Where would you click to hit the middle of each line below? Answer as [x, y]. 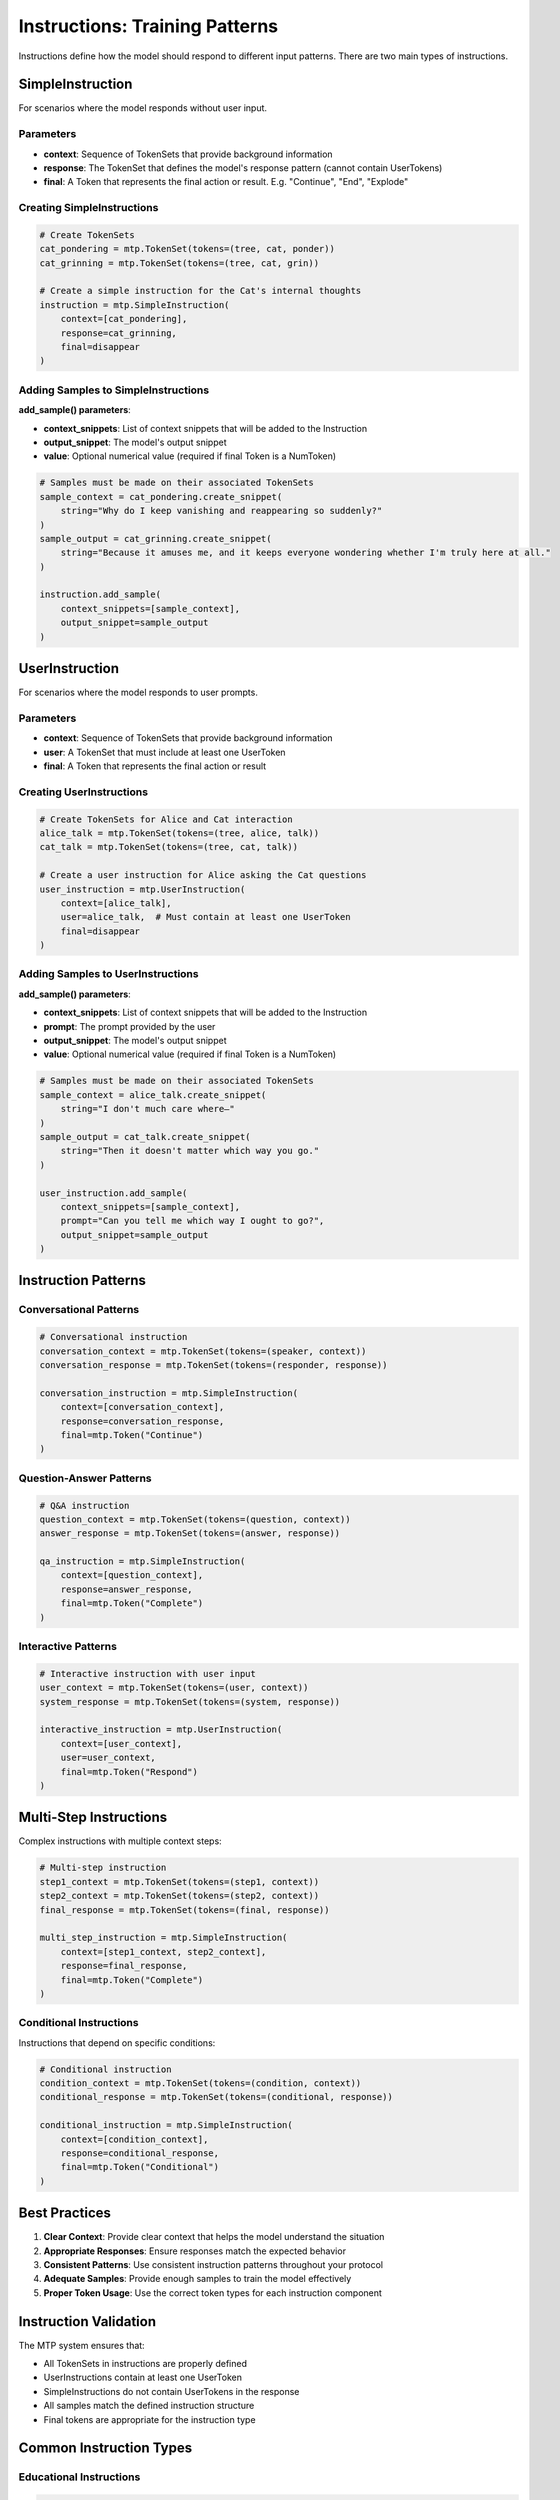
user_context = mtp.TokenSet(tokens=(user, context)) [174, 1688]
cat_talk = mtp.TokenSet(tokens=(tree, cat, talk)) [169, 847]
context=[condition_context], [134, 2139]
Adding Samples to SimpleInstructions [114, 390]
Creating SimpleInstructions [88, 208]
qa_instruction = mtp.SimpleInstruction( [142, 1561]
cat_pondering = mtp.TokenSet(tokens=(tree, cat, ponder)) [187, 249]
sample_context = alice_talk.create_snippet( [153, 1094]
